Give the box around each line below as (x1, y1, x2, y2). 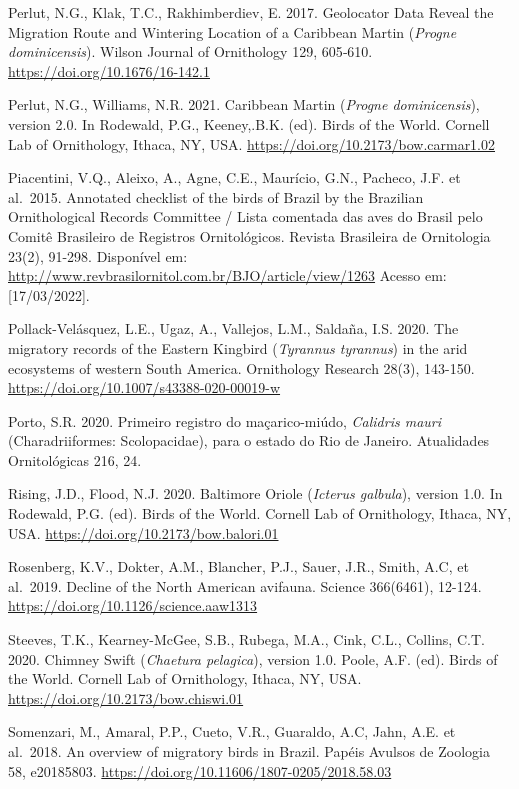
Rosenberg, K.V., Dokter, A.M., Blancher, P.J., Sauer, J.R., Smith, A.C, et (8, 556, 469, 577)
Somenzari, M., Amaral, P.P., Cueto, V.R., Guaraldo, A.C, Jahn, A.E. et (8, 721, 456, 742)
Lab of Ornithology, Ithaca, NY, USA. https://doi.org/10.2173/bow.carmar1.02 (8, 133, 496, 154)
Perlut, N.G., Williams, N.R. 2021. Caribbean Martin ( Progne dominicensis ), (8, 94, 480, 115)
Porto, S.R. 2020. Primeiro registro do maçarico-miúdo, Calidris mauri (8, 410, 442, 431)
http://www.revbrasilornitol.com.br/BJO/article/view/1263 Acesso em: (8, 265, 447, 286)
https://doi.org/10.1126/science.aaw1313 (8, 595, 258, 616)
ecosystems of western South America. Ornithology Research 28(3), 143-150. (8, 357, 475, 378)
